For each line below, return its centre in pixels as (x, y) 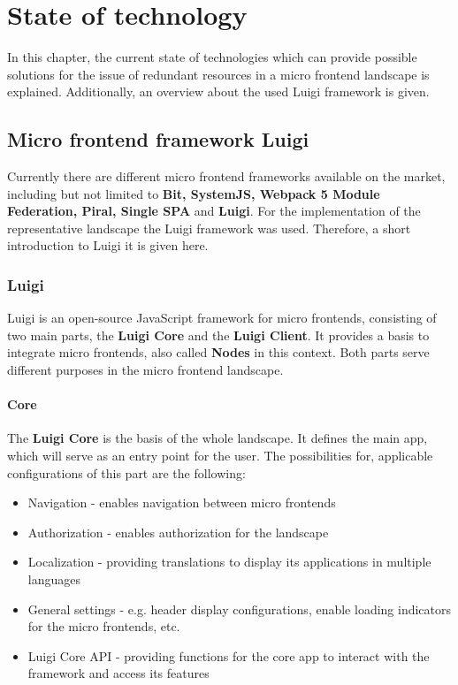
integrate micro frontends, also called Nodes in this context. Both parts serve (218, 352)
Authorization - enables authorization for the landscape (178, 532)
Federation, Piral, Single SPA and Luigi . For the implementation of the (214, 211)
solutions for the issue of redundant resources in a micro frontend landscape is (218, 74)
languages (54, 579)
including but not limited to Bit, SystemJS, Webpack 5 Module (194, 193)
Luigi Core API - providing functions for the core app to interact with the (229, 655)
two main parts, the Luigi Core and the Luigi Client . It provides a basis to (218, 335)
